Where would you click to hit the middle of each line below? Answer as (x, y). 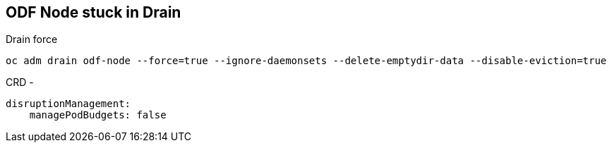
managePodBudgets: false (98, 115)
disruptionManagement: (68, 104)
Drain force (32, 39)
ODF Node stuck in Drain (94, 12)
